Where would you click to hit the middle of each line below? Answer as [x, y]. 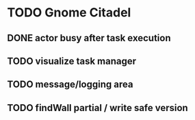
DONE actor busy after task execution [89, 38]
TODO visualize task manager [72, 61]
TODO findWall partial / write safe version [97, 108]
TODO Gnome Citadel [69, 13]
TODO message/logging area [70, 85]
